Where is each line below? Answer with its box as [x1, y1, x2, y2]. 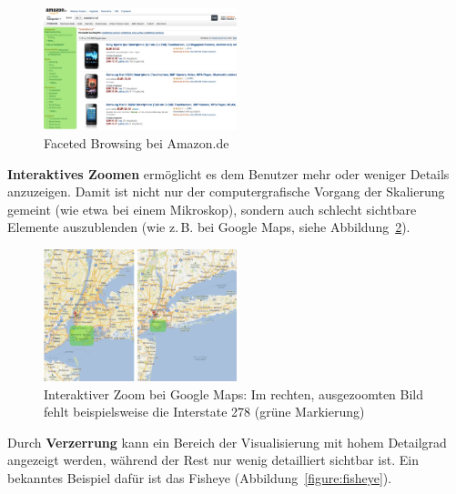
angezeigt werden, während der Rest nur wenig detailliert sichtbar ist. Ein [7, 450, 419, 469]
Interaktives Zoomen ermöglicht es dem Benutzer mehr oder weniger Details [7, 164, 450, 183]
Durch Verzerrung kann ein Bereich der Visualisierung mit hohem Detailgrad [7, 432, 447, 451]
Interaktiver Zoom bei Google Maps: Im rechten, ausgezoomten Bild [44, 384, 424, 403]
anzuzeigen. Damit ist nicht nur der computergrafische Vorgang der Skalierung [7, 182, 445, 201]
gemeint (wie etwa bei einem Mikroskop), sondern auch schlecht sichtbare [7, 199, 417, 218]
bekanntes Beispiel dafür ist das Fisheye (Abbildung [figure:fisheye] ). [7, 468, 392, 487]
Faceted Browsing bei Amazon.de [44, 133, 229, 152]
